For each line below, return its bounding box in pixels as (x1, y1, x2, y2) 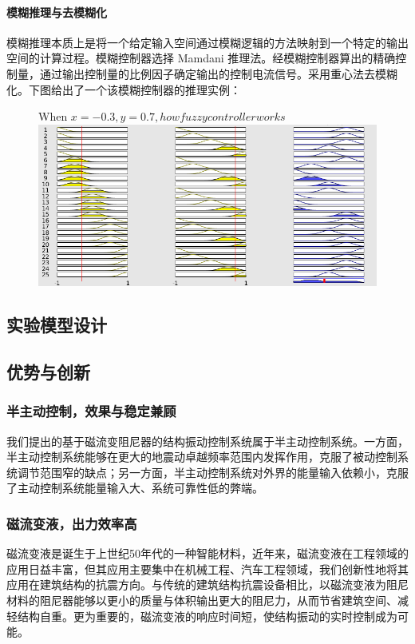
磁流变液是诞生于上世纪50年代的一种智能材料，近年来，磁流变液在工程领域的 (6, 545, 409, 562)
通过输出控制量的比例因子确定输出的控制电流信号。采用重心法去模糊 (39, 65, 397, 81)
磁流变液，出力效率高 (6, 513, 137, 533)
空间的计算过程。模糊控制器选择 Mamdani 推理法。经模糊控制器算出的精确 (6, 50, 396, 66)
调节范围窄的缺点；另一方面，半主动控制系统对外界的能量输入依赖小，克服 (17, 463, 409, 480)
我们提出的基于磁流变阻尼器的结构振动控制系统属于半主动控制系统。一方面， (6, 432, 409, 449)
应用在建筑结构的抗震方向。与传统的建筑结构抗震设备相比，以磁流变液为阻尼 (6, 576, 409, 593)
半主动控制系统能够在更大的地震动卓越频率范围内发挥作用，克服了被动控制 (6, 448, 397, 465)
